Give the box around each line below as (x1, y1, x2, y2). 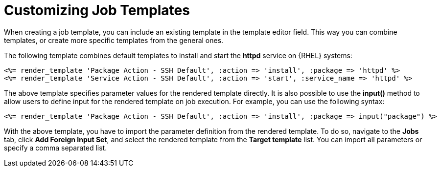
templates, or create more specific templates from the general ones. (4, 36, 224, 44)
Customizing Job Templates (4, 2, 190, 19)
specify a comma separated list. (4, 143, 107, 152)
